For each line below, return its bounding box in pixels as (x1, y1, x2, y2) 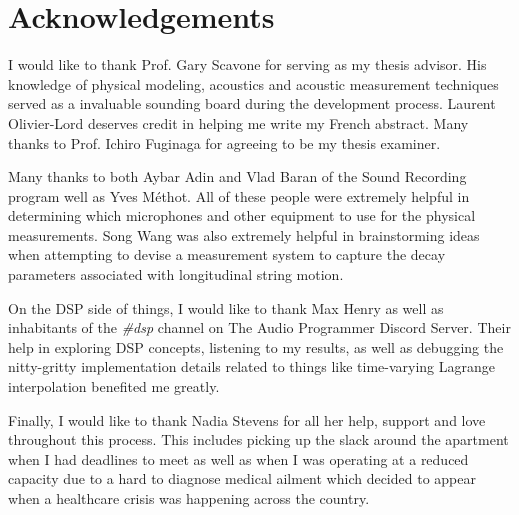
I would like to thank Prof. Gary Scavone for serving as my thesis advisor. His (8, 54, 487, 75)
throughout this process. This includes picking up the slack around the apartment (8, 429, 509, 450)
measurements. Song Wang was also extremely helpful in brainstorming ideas (8, 224, 480, 245)
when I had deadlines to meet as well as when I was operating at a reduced (8, 448, 469, 469)
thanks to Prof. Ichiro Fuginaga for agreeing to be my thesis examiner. (8, 132, 441, 153)
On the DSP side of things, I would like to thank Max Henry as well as (8, 297, 444, 318)
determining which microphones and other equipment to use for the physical (8, 205, 476, 226)
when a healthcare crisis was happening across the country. (8, 488, 370, 508)
